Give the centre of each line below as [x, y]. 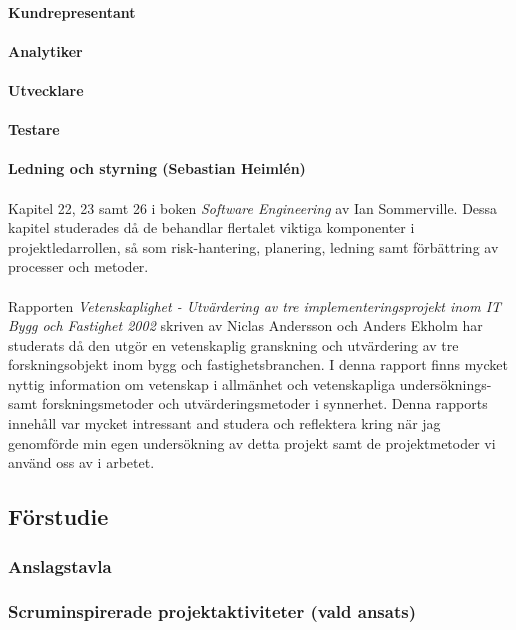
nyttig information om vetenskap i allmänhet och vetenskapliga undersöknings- [250, 383]
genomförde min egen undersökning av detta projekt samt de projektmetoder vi [252, 442]
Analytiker [45, 50]
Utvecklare [46, 89]
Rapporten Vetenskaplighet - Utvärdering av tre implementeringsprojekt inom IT [255, 305]
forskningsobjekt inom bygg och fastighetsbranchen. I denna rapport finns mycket [258, 364]
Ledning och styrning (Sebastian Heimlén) [157, 168]
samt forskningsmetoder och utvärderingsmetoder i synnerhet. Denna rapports [248, 403]
